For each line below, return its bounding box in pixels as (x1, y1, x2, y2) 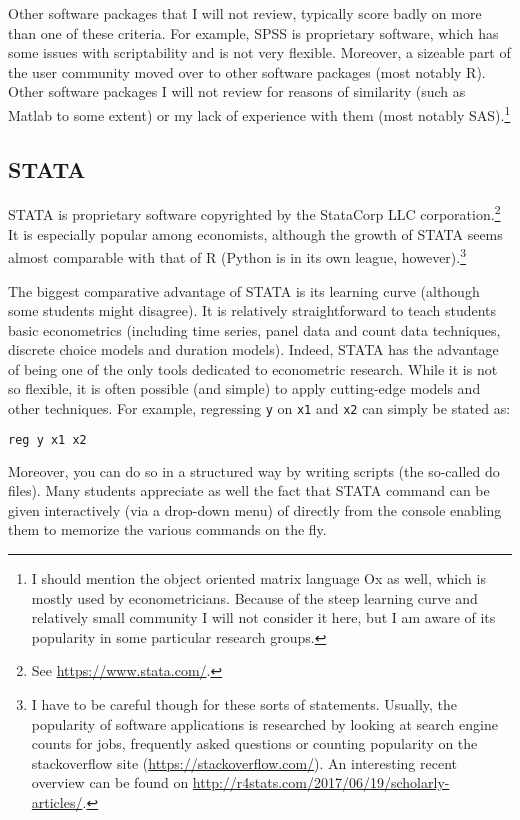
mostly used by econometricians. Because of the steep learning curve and (31, 587, 478, 608)
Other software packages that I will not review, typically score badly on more (8, 3, 482, 23)
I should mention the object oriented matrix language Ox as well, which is (31, 567, 486, 588)
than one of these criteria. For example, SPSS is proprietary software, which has (8, 22, 499, 43)
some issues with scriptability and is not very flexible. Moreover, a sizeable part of (8, 42, 511, 63)
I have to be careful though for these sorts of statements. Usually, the (31, 693, 458, 714)
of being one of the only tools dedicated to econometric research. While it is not (8, 358, 498, 379)
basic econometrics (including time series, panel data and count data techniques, (8, 319, 501, 340)
